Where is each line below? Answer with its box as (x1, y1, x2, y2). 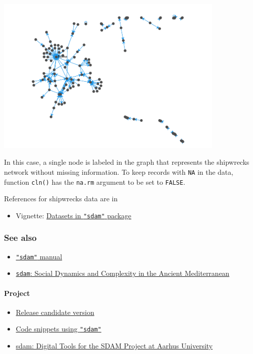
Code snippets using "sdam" (15, 323, 101, 334)
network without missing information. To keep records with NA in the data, (4, 167, 233, 177)
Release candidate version (15, 306, 94, 317)
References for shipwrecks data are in (4, 193, 118, 204)
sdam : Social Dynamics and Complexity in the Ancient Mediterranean (15, 268, 229, 278)
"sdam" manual (15, 251, 62, 261)
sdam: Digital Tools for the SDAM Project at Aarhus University (15, 340, 213, 351)
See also (4, 231, 37, 244)
